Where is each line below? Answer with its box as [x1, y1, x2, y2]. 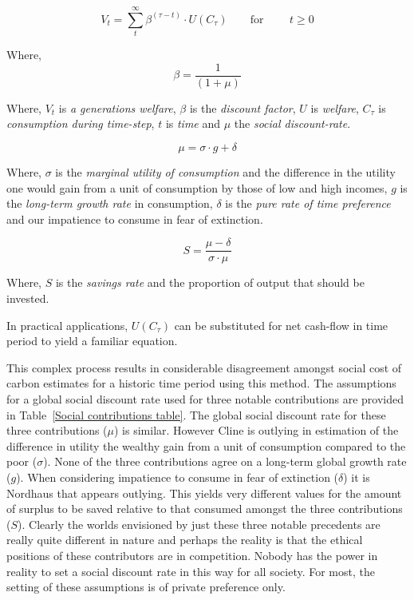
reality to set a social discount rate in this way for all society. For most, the [6, 562, 375, 579]
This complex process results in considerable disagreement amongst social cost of [6, 359, 402, 375]
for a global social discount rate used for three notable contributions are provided [6, 390, 404, 407]
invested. [6, 290, 49, 306]
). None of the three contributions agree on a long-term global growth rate [43, 453, 407, 470]
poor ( [6, 453, 37, 470]
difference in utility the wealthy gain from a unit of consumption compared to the [6, 437, 406, 454]
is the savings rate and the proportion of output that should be [55, 274, 365, 291]
